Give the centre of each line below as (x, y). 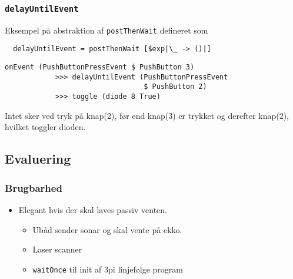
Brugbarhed (34, 187)
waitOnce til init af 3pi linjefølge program (108, 269)
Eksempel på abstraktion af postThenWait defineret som (106, 30)
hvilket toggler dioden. (45, 127)
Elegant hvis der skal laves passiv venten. (93, 209)
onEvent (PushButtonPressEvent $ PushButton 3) (100, 67)
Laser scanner (57, 249)
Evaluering (38, 159)
